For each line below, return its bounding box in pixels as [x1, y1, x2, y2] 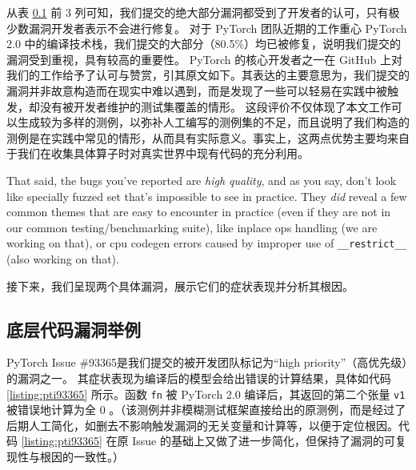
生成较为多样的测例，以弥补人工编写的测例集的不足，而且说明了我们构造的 [17, 114, 410, 131]
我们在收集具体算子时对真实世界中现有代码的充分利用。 [17, 145, 309, 162]
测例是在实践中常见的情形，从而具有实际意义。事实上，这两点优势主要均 [6, 129, 387, 146]
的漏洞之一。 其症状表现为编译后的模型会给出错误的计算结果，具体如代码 [6, 369, 391, 386]
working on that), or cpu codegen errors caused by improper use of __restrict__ [6, 235, 406, 251]
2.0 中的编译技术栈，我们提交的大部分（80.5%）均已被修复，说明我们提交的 [6, 35, 402, 52]
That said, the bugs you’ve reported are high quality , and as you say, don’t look [6, 171, 397, 188]
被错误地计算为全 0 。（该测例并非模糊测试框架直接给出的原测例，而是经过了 [6, 401, 406, 418]
